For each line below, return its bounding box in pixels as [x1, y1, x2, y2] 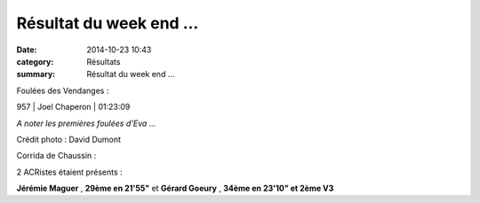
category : [16, 56, 54, 66]
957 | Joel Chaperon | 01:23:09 [16, 102, 131, 113]
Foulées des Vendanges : [16, 85, 109, 96]
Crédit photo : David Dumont [16, 134, 122, 144]
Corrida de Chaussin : [16, 151, 97, 161]
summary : [16, 69, 56, 80]
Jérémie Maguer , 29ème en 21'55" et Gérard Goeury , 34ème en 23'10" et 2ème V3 [16, 183, 334, 194]
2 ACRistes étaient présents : [16, 167, 124, 177]
